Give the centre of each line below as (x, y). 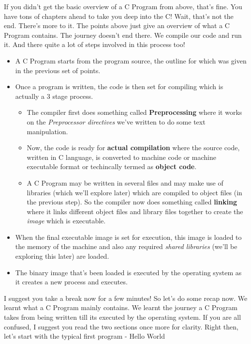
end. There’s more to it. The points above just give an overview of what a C (117, 25)
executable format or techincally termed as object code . (112, 166)
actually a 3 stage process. (54, 96)
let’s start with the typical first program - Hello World (84, 336)
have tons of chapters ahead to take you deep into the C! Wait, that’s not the (119, 16)
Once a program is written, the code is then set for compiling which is (119, 86)
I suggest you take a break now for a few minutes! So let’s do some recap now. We (126, 298)
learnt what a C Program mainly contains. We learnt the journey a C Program (121, 307)
